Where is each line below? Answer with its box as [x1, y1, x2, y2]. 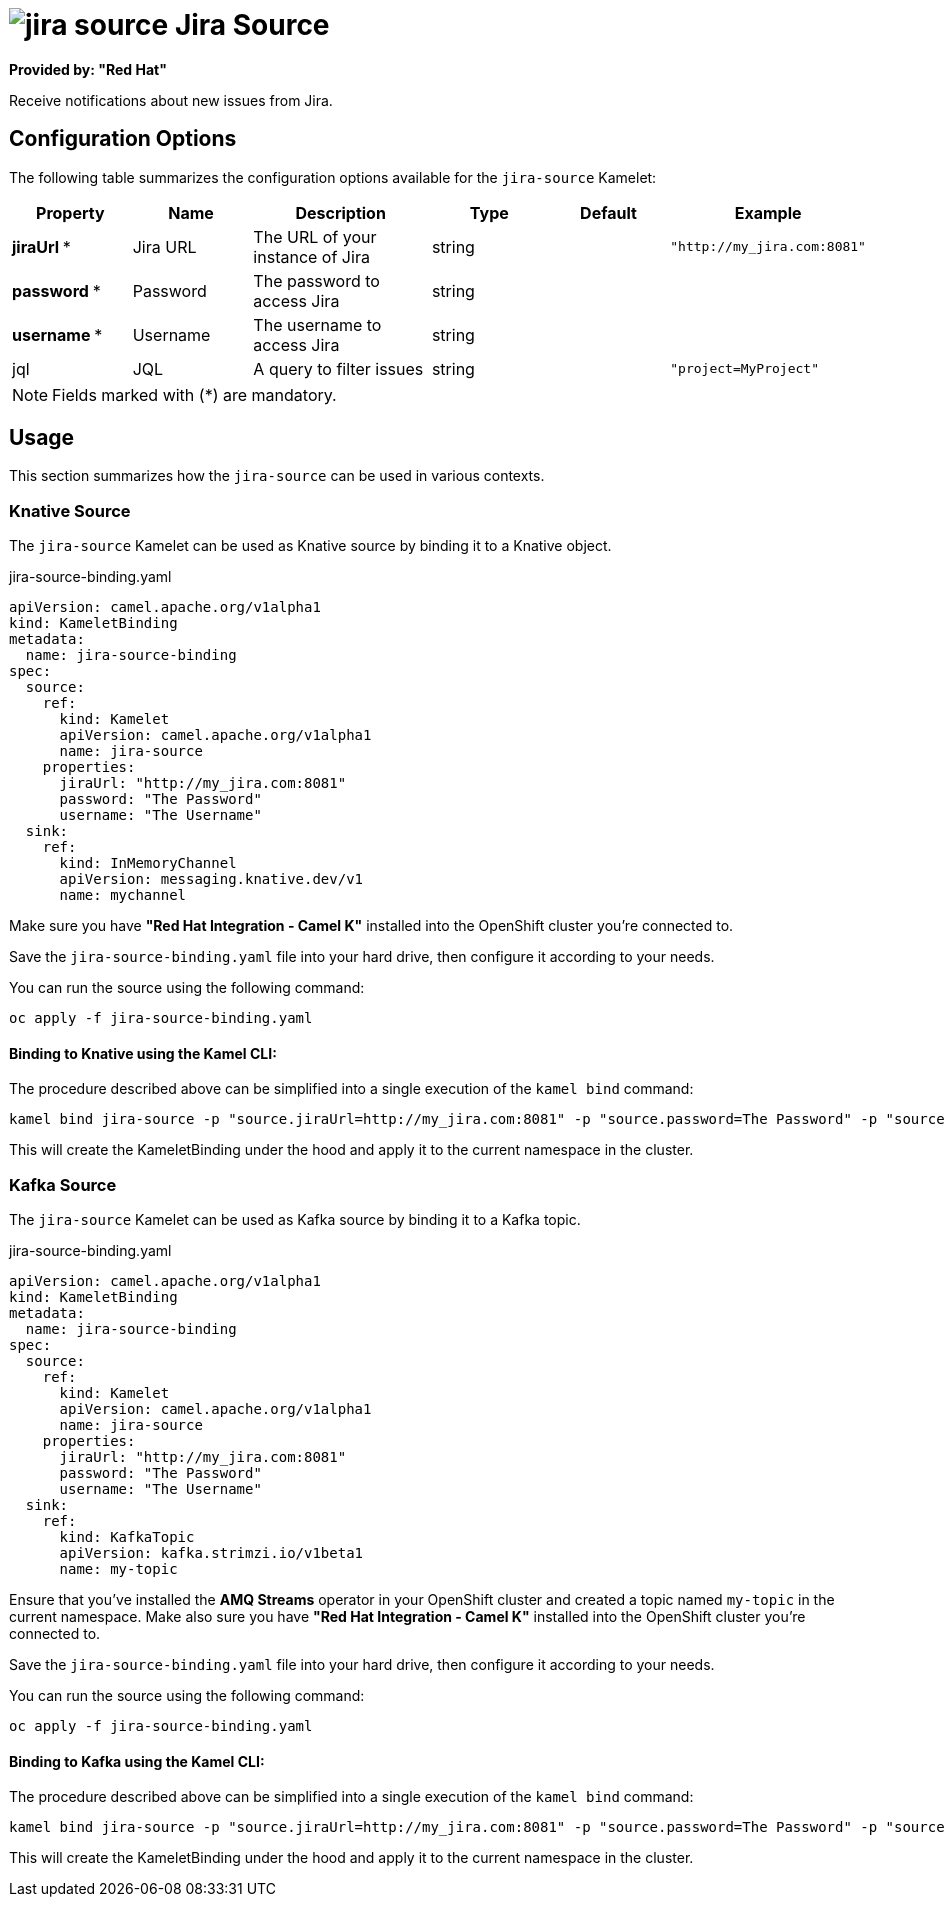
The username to [253, 314, 382, 335]
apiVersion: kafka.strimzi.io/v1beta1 [59, 1545, 364, 1562]
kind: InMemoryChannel [59, 855, 237, 872]
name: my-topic [59, 1561, 178, 1578]
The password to [253, 270, 380, 291]
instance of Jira [253, 246, 370, 267]
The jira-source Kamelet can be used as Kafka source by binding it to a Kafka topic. [9, 1211, 581, 1229]
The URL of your [253, 226, 377, 247]
